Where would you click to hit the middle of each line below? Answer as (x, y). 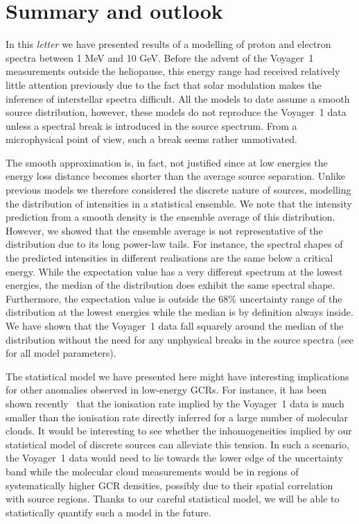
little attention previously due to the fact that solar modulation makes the (164, 84)
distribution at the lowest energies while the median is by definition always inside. (179, 312)
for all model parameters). (61, 353)
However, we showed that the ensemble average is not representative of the (164, 230)
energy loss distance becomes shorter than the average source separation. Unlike (175, 176)
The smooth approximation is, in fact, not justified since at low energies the (167, 162)
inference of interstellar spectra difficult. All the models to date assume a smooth (178, 98)
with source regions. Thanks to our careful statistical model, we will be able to (173, 499)
